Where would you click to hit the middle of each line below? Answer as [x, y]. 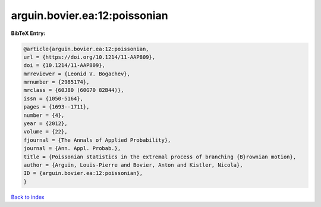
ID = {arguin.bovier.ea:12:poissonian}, [83, 173]
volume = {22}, [45, 132]
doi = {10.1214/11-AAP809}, [64, 66]
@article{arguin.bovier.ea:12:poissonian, [86, 49]
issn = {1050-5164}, [53, 98]
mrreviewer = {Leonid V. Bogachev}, [77, 74]
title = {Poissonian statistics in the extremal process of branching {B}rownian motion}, [160, 157]
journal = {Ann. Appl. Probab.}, [72, 149]
